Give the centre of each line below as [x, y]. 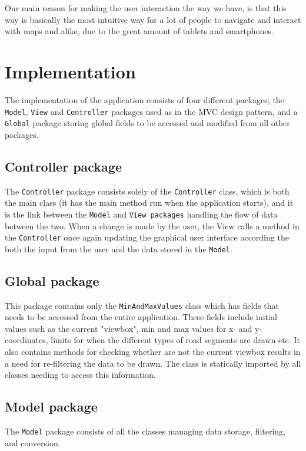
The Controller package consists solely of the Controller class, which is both [147, 191]
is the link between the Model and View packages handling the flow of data [141, 214]
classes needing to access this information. [80, 375]
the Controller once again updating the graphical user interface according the [147, 237]
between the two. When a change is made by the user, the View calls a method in [152, 225]
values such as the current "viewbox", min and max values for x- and [129, 328]
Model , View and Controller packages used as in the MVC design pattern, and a [151, 111]
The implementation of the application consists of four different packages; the [144, 99]
